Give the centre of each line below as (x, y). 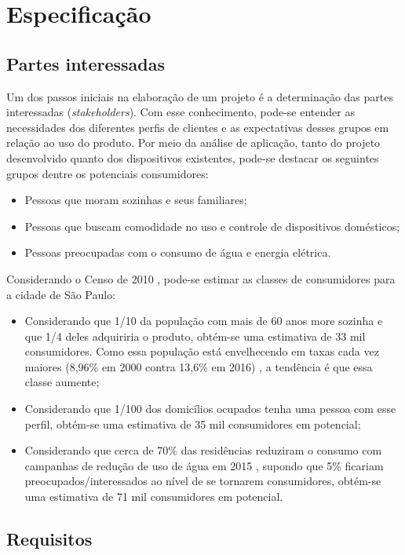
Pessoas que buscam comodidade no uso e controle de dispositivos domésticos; (212, 226)
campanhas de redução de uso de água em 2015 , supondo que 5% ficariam (204, 465)
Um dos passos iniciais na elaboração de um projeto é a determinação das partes (200, 96)
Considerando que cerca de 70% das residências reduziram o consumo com (203, 450)
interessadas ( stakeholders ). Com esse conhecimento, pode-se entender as (181, 112)
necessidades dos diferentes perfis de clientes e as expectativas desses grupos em (198, 127)
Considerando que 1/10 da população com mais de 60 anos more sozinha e (204, 321)
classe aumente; (62, 382)
